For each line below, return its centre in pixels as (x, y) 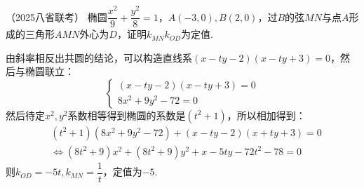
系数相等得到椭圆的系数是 (127, 115)
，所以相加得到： (266, 115)
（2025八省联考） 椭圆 (56, 16)
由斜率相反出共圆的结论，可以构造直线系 (99, 57)
